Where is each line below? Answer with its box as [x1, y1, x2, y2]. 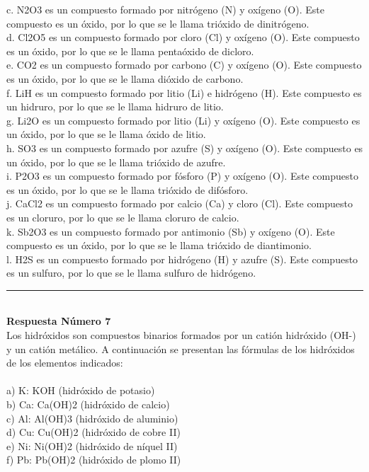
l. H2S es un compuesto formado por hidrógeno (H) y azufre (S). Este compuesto [6, 251, 358, 266]
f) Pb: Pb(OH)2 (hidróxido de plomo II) [6, 452, 181, 467]
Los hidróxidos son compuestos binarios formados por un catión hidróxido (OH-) [6, 328, 356, 343]
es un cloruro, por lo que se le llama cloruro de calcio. [6, 209, 239, 224]
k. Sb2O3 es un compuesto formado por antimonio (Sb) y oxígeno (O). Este [6, 224, 335, 238]
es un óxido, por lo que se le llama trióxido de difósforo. [6, 182, 249, 197]
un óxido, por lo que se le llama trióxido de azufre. [6, 154, 226, 169]
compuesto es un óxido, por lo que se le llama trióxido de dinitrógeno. [6, 16, 310, 30]
